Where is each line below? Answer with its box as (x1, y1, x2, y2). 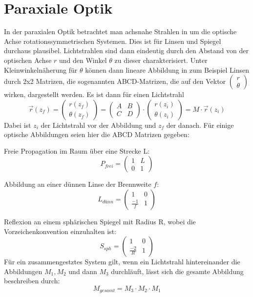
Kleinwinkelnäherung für (4, 64, 78, 75)
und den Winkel (59, 55, 107, 65)
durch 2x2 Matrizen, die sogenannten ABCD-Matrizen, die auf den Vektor (4, 76, 226, 86)
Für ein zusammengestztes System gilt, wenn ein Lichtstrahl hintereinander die (4, 257, 240, 267)
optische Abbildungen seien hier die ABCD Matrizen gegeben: (4, 129, 190, 139)
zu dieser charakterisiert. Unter (114, 55, 208, 65)
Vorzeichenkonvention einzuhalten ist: (4, 226, 116, 236)
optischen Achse (4, 55, 52, 65)
